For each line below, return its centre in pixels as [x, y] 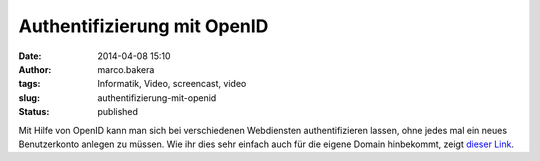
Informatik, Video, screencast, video [172, 84]
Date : [30, 56]
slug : [29, 97]
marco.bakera [126, 69]
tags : [29, 84]
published [118, 112]
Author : [35, 69]
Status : [34, 112]
